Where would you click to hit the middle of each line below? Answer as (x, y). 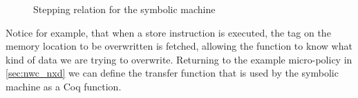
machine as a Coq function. (64, 86)
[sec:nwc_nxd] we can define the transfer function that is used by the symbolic (172, 73)
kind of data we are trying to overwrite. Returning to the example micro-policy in (179, 59)
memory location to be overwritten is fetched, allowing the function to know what (179, 46)
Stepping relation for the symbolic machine (124, 9)
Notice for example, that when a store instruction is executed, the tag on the (168, 32)
